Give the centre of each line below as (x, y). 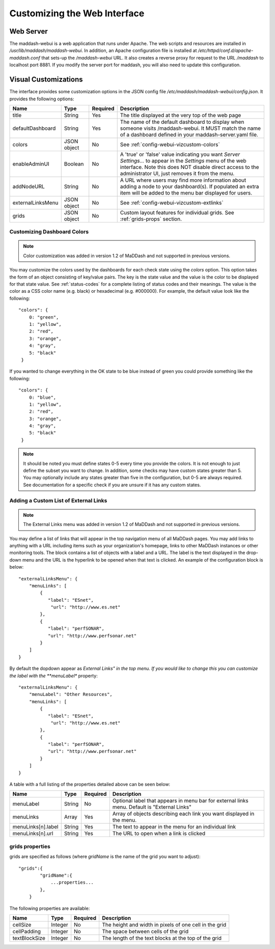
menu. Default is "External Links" (152, 807)
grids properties (30, 846)
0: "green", (44, 317)
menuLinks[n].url (33, 833)
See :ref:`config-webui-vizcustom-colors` (170, 144)
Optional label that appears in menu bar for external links (181, 801)
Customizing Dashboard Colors (49, 232)
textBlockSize (29, 938)
